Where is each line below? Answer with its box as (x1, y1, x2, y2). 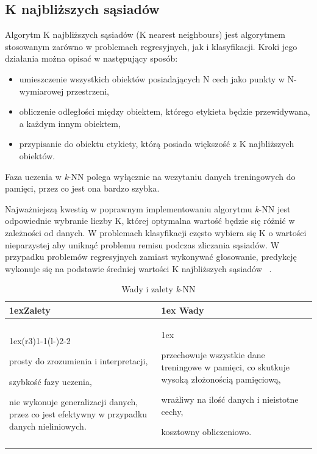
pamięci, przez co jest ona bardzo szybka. (5, 182, 160, 195)
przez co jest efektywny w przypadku (9, 407, 148, 420)
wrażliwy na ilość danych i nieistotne (161, 393, 299, 406)
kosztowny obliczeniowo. (161, 425, 252, 438)
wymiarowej (19, 84, 64, 97)
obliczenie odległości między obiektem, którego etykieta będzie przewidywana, (19, 105, 310, 118)
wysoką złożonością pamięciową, (161, 372, 281, 385)
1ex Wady (161, 303, 204, 316)
